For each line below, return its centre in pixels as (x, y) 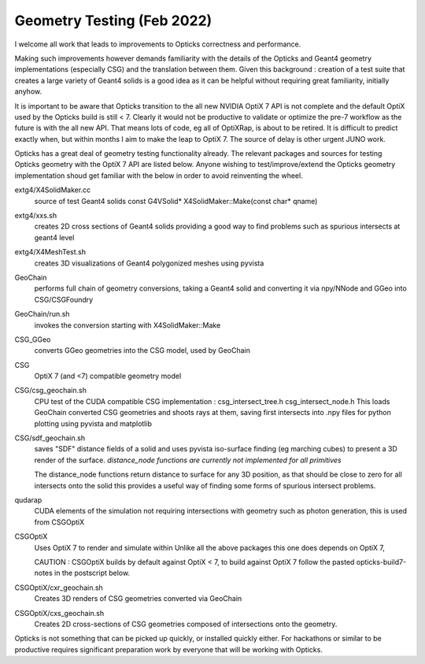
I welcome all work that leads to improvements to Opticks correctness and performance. (158, 44)
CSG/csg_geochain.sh (50, 391)
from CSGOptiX (59, 522)
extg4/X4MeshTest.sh (50, 252)
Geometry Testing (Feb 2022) (113, 20)
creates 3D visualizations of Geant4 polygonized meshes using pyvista (149, 263)
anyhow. (28, 91)
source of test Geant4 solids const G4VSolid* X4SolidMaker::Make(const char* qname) (176, 201)
